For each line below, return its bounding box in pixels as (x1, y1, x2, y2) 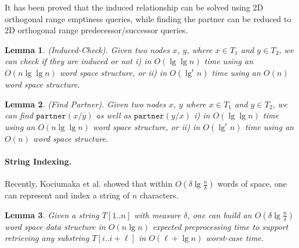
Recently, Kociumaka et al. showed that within (5, 177, 173, 190)
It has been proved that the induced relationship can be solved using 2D (5, 1, 263, 13)
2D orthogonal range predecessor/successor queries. (5, 24, 188, 36)
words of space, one (217, 177, 287, 190)
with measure (134, 208, 181, 221)
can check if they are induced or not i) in (5, 55, 151, 67)
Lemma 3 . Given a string (5, 208, 99, 221)
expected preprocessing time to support (152, 220, 288, 232)
